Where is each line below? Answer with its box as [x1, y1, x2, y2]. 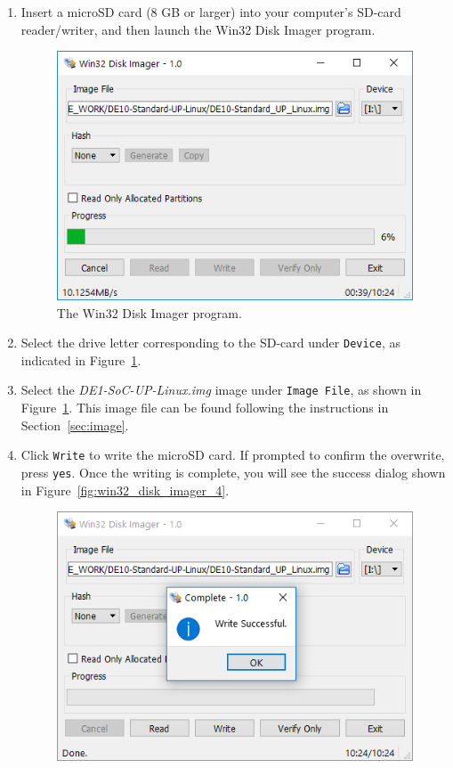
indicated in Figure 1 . [20, 350, 142, 369]
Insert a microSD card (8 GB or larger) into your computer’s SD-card [20, 3, 401, 20]
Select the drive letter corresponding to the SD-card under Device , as [20, 333, 401, 352]
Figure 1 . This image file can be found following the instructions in [20, 398, 389, 417]
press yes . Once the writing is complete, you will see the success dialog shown [20, 462, 446, 481]
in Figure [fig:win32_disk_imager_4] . [20, 480, 230, 499]
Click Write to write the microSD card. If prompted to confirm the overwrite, [20, 445, 445, 464]
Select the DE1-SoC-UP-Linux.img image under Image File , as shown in [20, 380, 422, 399]
